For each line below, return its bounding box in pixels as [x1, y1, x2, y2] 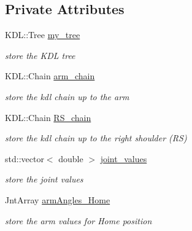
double [58, 152, 83, 165]
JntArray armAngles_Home [5, 193, 110, 206]
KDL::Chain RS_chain [5, 111, 91, 123]
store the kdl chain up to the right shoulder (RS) [5, 131, 187, 144]
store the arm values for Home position [5, 214, 152, 227]
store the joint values [5, 173, 83, 186]
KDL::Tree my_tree [5, 28, 80, 41]
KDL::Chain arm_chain [5, 69, 95, 82]
